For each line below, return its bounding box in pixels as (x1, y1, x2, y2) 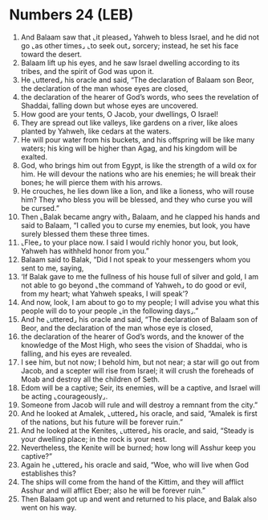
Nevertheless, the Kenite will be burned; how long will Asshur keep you (20, 443, 256, 452)
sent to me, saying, (20, 263, 84, 273)
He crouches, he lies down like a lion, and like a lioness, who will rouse (20, 186, 255, 196)
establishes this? (20, 468, 77, 478)
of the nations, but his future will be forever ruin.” (20, 417, 184, 427)
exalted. (20, 151, 47, 162)
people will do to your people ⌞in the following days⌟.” (20, 306, 199, 316)
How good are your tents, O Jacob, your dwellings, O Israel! (20, 109, 219, 118)
